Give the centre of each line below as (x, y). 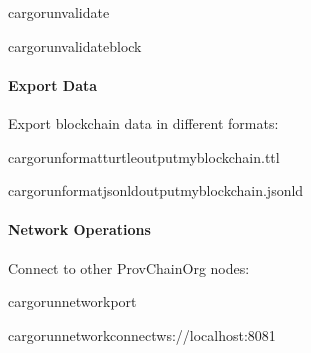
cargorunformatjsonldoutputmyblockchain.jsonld (156, 190)
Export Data (53, 84)
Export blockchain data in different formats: (143, 122)
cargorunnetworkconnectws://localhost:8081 (142, 334)
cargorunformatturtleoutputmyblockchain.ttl (144, 156)
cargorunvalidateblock (75, 45)
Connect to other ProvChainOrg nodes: (129, 267)
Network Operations (79, 229)
